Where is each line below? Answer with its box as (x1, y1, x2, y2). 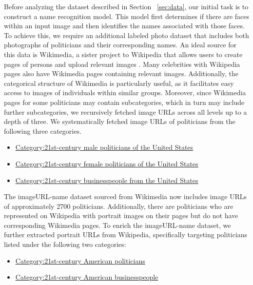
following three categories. (4, 125, 81, 136)
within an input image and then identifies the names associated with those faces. (4, 20, 245, 31)
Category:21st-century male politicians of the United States (15, 142, 194, 152)
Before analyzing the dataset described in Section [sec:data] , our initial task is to (4, 1, 249, 11)
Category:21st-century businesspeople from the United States (15, 175, 198, 185)
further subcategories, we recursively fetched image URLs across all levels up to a (4, 106, 247, 117)
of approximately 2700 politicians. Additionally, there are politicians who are (4, 201, 234, 211)
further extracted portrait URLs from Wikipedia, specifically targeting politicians (4, 229, 248, 240)
